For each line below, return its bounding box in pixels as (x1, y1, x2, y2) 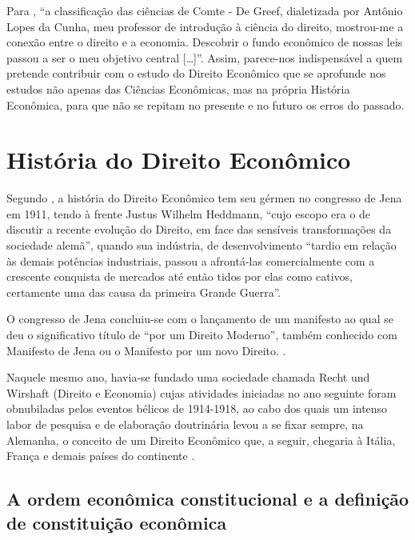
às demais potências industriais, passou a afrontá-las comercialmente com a (6, 252, 375, 269)
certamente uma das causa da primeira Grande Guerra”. (6, 283, 281, 300)
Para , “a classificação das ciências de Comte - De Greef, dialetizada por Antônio (6, 2, 403, 18)
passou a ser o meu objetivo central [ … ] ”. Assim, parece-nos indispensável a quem (6, 49, 403, 66)
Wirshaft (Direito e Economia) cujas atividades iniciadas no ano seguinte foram (6, 384, 397, 401)
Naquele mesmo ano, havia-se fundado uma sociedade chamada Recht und (6, 369, 370, 386)
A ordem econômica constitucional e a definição (6, 486, 409, 511)
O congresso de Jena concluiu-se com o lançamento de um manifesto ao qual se (6, 310, 393, 327)
